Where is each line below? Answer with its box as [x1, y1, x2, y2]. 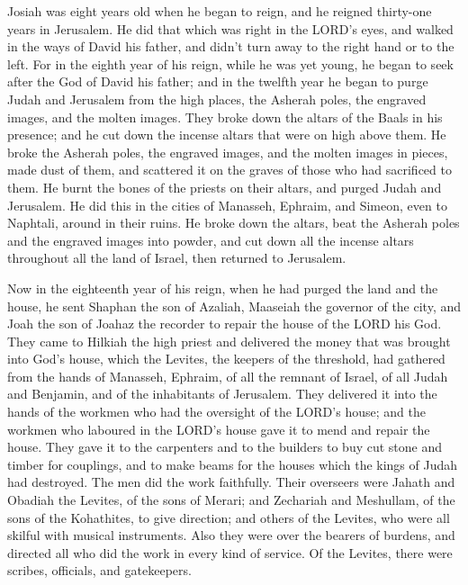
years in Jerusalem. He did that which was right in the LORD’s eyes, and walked [7, 19, 454, 38]
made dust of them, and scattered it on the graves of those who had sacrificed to [7, 160, 452, 179]
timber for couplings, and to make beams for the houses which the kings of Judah [7, 454, 458, 473]
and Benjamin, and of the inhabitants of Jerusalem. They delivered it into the [7, 384, 437, 403]
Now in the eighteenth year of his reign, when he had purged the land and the [7, 278, 438, 297]
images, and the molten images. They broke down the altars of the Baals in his [7, 107, 443, 126]
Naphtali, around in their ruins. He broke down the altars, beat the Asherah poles [7, 213, 460, 232]
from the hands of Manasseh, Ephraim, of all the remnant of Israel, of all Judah [7, 366, 448, 385]
